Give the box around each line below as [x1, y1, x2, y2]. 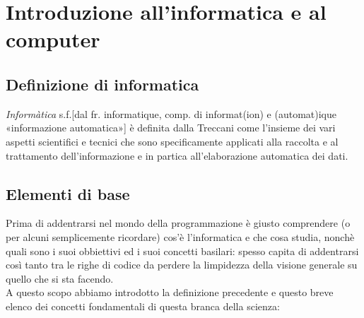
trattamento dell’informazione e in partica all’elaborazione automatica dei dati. [6, 148, 348, 163]
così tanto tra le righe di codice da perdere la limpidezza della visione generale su [6, 257, 358, 272]
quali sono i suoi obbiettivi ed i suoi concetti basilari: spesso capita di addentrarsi [6, 243, 359, 258]
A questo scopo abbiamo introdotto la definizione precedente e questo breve [6, 285, 334, 300]
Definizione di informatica [6, 73, 199, 95]
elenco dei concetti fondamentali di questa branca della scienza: [6, 298, 280, 313]
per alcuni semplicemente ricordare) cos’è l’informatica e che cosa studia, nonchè [6, 229, 355, 244]
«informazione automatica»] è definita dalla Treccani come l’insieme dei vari [6, 120, 336, 135]
